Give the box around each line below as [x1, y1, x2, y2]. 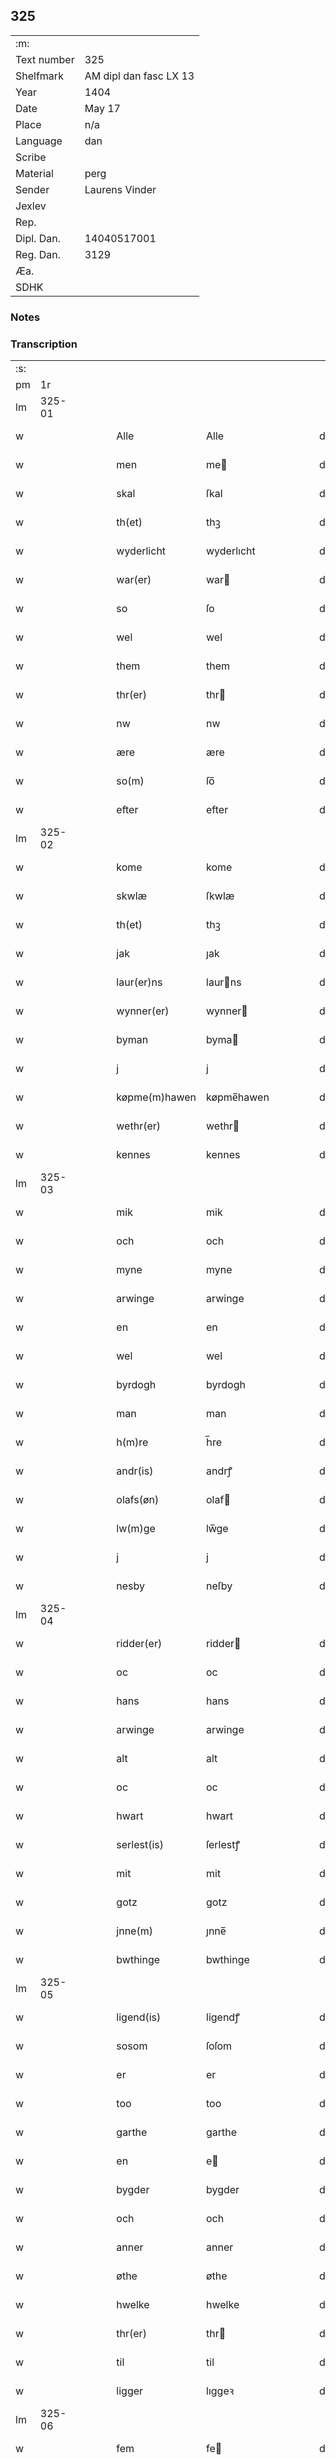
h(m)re [116, 1435, 149, 1449]
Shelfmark [15, 69, 64, 83]
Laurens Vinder [84, 182, 157, 196]
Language [15, 134, 63, 148]
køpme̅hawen [206, 1090, 270, 1104]
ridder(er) [116, 1637, 163, 1651]
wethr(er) [116, 1119, 162, 1133]
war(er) [116, 573, 152, 587]
